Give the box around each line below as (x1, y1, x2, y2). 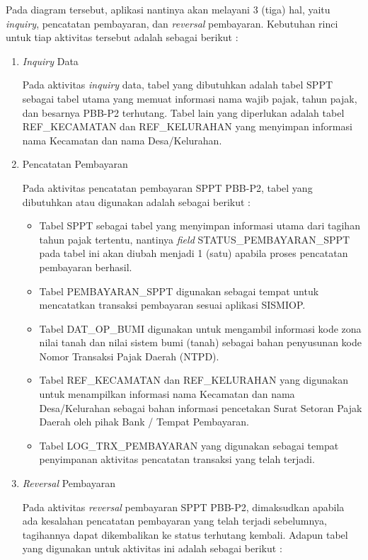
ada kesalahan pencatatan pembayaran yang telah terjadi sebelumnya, (22, 513, 327, 528)
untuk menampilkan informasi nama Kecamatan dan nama (39, 387, 295, 401)
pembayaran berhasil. (39, 259, 132, 274)
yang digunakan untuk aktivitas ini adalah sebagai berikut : (22, 541, 282, 556)
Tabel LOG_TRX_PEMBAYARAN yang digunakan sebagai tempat (39, 438, 339, 452)
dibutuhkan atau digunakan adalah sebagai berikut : (22, 194, 251, 209)
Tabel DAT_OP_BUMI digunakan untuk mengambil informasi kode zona (39, 321, 362, 336)
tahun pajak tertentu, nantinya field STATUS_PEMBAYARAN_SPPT (39, 232, 350, 246)
